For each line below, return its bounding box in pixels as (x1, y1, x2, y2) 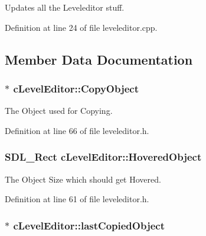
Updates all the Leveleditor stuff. (5, 1, 125, 13)
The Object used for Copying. (5, 104, 113, 117)
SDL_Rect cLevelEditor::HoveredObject (5, 149, 202, 164)
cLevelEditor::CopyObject (13, 81, 139, 95)
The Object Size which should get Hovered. (5, 173, 161, 185)
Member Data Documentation (5, 50, 193, 68)
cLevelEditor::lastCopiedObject (13, 218, 165, 232)
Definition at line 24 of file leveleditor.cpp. (5, 21, 158, 33)
